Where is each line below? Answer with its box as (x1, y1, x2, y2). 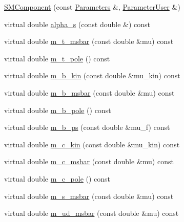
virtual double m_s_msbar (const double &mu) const (4, 190, 174, 201)
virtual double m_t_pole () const (4, 53, 110, 63)
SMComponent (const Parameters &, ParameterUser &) (4, 2, 180, 12)
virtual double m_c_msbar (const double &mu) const (4, 156, 174, 167)
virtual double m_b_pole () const (4, 104, 111, 115)
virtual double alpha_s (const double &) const (4, 18, 150, 29)
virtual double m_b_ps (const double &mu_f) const (4, 122, 170, 132)
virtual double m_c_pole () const (4, 173, 111, 184)
